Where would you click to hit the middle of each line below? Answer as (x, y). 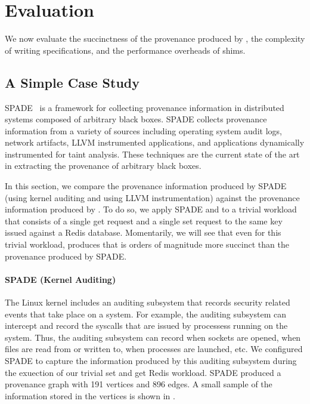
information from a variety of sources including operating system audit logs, (143, 130)
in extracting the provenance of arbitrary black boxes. (103, 166)
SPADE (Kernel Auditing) (61, 279)
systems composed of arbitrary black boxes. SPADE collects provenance (136, 119)
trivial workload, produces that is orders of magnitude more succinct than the (147, 244)
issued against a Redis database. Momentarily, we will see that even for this (143, 232)
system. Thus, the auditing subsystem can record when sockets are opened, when (153, 337)
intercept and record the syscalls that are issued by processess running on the (146, 326)
